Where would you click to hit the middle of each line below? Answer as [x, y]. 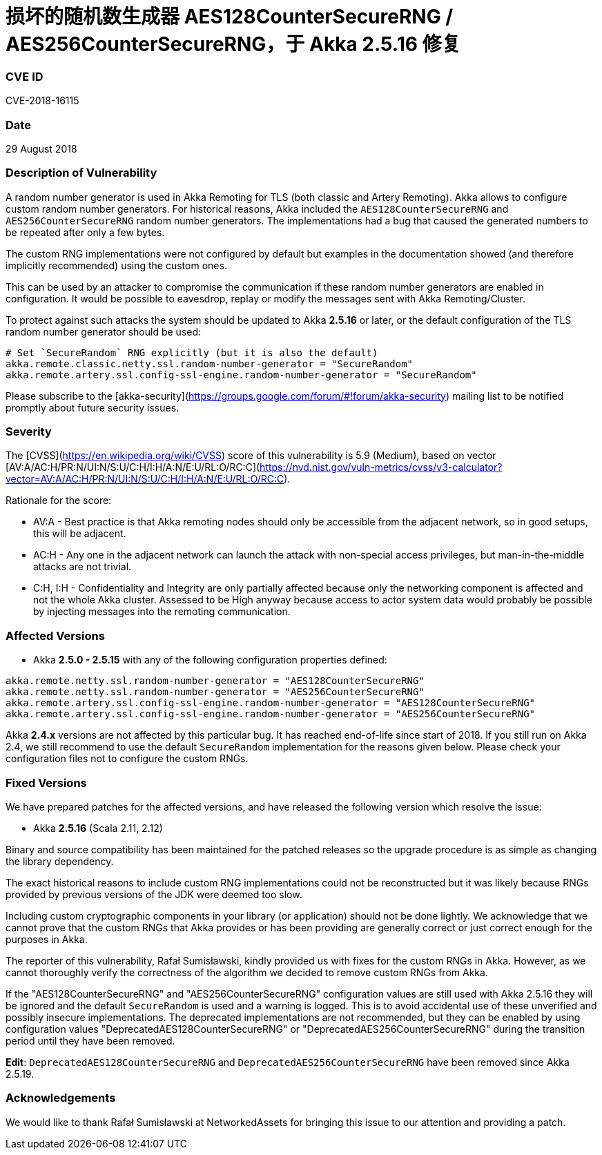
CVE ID [25, 76]
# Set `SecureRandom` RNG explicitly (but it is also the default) [192, 352]
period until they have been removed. [90, 1040]
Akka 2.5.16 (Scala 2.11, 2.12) [98, 828]
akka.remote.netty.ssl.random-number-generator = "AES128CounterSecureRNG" [215, 681]
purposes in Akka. [47, 939]
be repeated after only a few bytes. [85, 232]
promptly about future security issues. [93, 407]
